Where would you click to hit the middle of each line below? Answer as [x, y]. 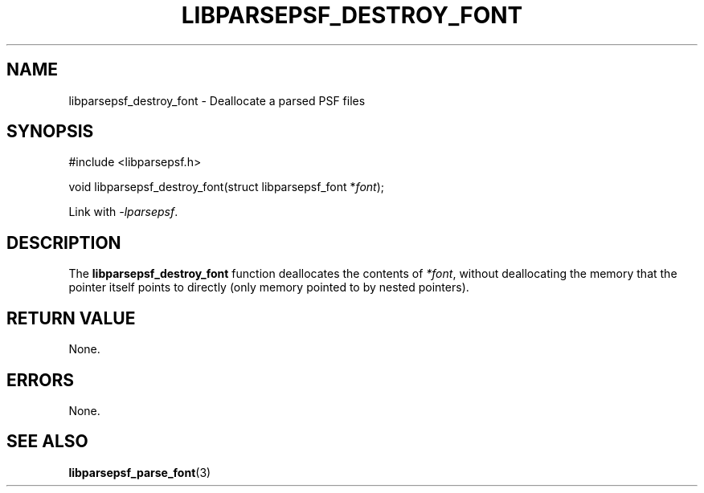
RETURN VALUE [71, 318]
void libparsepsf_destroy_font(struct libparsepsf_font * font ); [227, 187]
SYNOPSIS [50, 132]
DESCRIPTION [64, 242]
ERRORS [41, 380]
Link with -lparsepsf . [123, 212]
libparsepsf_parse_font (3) [140, 472]
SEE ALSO [47, 442]
